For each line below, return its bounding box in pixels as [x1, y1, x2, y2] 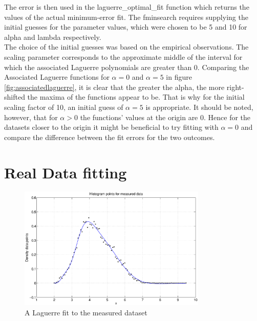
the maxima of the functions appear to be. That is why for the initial [27, 91, 245, 102]
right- [226, 81, 244, 92]
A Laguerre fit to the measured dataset [25, 307, 147, 317]
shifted [4, 91, 25, 102]
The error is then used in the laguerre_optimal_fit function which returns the [4, 2, 249, 12]
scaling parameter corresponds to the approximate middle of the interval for [4, 51, 243, 62]
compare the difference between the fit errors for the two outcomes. [4, 131, 215, 142]
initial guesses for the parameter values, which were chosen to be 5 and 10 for [4, 21, 247, 32]
